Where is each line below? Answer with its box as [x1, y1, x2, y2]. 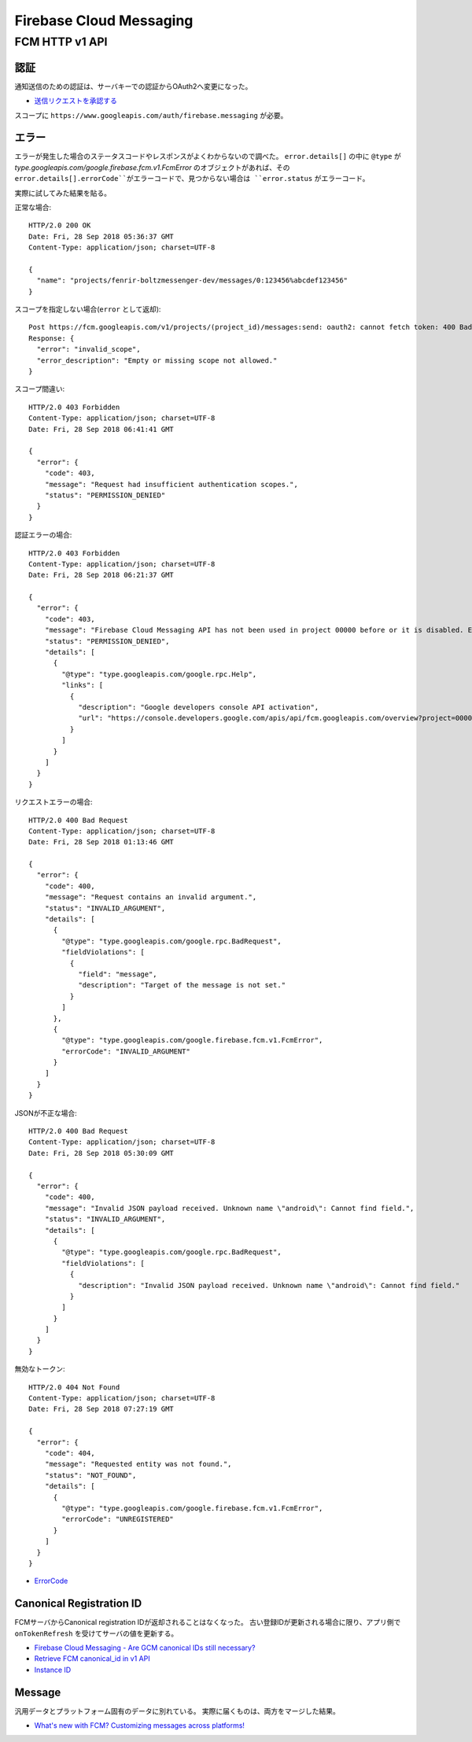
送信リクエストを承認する [34, 96, 117, 105]
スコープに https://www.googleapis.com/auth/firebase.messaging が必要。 [14, 110, 288, 120]
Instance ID [34, 1665, 72, 1674]
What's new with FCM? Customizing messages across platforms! [34, 1721, 245, 1730]
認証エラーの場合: [14, 530, 72, 540]
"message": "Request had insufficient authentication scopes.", [44, 480, 298, 489]
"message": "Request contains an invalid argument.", [44, 893, 257, 902]
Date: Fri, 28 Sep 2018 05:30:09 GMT [28, 1149, 175, 1157]
